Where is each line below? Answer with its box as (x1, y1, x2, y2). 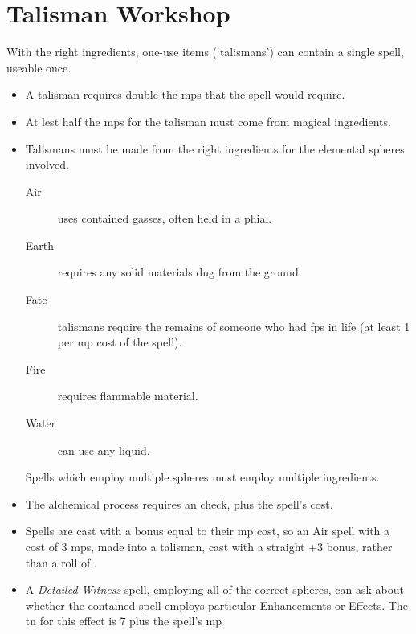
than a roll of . (25, 554, 97, 571)
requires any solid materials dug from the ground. (57, 264, 302, 280)
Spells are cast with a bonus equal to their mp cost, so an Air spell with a (25, 522, 390, 539)
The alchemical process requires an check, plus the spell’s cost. (25, 495, 333, 512)
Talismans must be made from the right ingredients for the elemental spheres (25, 140, 405, 157)
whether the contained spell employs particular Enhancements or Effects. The (25, 596, 408, 613)
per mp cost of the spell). (57, 333, 182, 350)
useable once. (6, 59, 71, 76)
